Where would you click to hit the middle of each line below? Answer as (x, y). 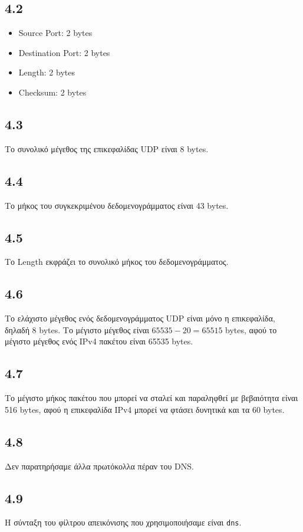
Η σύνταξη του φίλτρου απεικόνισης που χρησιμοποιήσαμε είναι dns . (123, 522)
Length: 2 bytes (47, 72)
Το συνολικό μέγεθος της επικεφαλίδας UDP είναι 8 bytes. (107, 148)
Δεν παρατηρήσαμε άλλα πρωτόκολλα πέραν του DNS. (99, 466)
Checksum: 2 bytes (52, 92)
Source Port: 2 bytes (55, 33)
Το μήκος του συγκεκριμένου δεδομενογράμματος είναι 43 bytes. (117, 205)
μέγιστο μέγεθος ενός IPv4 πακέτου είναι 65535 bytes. (99, 341)
